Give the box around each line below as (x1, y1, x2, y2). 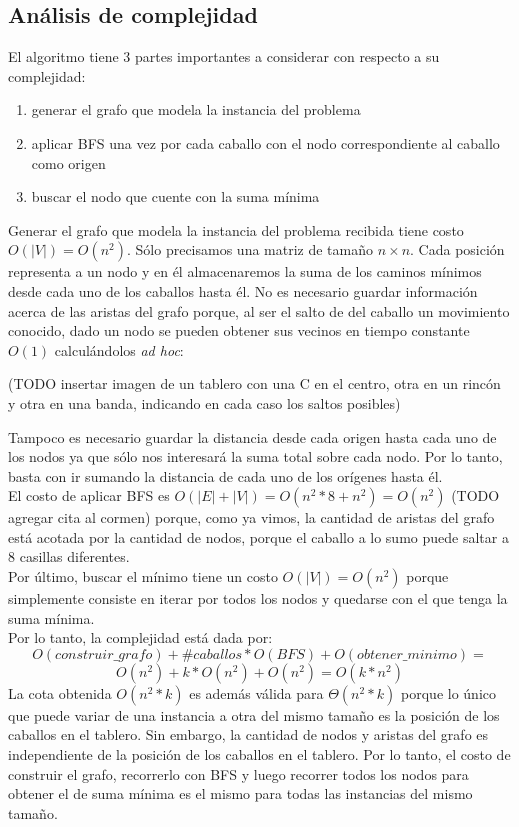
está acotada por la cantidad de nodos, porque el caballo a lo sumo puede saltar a (8, 526, 509, 547)
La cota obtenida (8, 682, 112, 703)
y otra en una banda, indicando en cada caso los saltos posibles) (8, 392, 401, 413)
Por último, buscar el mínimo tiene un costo (8, 566, 278, 587)
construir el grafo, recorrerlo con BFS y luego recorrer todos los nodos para (8, 763, 469, 784)
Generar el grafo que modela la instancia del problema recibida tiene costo (8, 219, 464, 240)
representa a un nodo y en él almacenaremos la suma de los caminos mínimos (8, 261, 482, 282)
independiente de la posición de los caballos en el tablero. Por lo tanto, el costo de (8, 744, 511, 765)
